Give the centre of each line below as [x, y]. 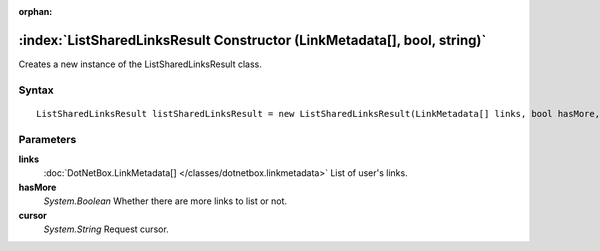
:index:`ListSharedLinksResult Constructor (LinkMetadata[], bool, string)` [252, 40]
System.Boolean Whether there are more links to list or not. [165, 201]
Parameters [47, 139]
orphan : [35, 11]
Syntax [36, 90]
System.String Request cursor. [106, 229]
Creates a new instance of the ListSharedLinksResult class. [140, 64]
